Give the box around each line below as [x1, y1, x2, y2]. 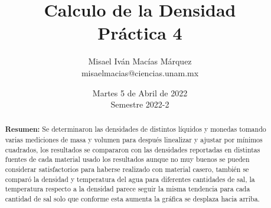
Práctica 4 [97, 21, 182, 45]
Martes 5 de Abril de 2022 [92, 86, 188, 99]
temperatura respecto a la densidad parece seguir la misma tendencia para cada [5, 184, 250, 194]
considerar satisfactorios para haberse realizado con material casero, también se [5, 164, 249, 174]
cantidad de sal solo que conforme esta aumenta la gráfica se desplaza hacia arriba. [5, 194, 260, 204]
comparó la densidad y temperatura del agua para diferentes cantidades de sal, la [5, 174, 255, 184]
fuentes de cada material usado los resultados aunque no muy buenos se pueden [5, 154, 250, 164]
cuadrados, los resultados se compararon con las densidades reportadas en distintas [5, 144, 260, 154]
